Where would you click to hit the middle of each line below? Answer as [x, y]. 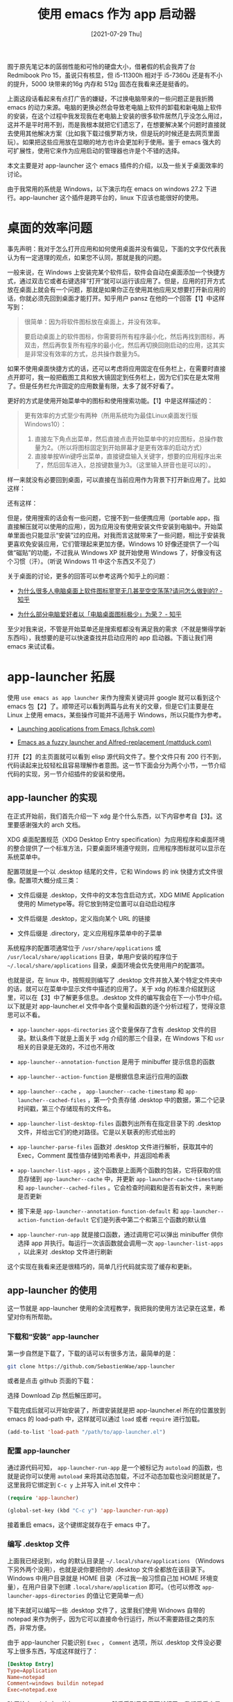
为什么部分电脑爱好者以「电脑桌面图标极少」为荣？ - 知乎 [100, 614]
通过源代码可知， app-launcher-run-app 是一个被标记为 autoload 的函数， [112, 1467]
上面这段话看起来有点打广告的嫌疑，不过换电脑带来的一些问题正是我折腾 [110, 99]
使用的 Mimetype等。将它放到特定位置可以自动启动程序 [96, 903]
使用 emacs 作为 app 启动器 [116, 14]
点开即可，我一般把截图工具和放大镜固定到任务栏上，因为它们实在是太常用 [113, 377]
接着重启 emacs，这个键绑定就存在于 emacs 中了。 [80, 1524]
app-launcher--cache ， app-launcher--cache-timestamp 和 [101, 1091]
